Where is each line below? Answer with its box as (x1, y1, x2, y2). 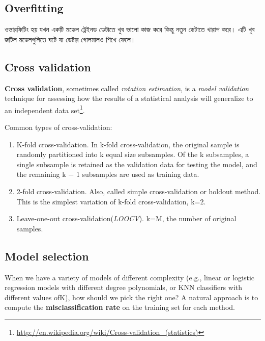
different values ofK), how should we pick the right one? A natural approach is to (5, 292, 258, 302)
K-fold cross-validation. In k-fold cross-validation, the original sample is (16, 139, 240, 149)
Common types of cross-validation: (5, 122, 112, 133)
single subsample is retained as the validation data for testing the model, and (16, 159, 257, 169)
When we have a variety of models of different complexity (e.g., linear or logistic (5, 272, 255, 282)
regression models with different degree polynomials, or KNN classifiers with (5, 282, 243, 293)
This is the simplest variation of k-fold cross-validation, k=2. (16, 196, 206, 206)
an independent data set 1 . (5, 103, 85, 115)
